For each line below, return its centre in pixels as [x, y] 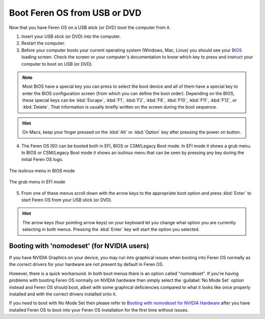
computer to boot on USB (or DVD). [57, 64]
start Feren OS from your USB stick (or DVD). [67, 200]
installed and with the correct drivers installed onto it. [63, 294]
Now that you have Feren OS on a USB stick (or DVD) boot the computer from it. [90, 27]
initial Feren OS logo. [42, 159]
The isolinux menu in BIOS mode [42, 171]
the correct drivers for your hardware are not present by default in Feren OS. [86, 265]
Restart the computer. [43, 43]
